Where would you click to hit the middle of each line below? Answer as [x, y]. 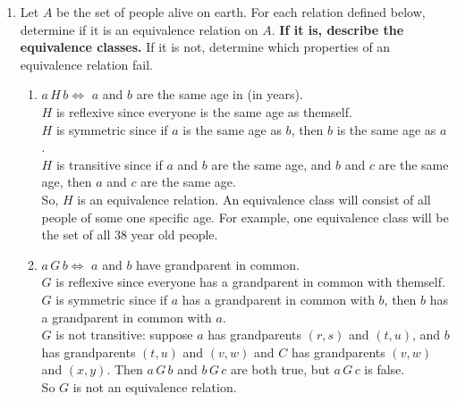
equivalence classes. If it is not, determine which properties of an [205, 47]
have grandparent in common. [218, 264]
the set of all [76, 234]
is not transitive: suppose [124, 335]
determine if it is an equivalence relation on [139, 29]
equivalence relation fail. [87, 64]
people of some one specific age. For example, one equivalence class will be [245, 217]
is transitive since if [109, 164]
